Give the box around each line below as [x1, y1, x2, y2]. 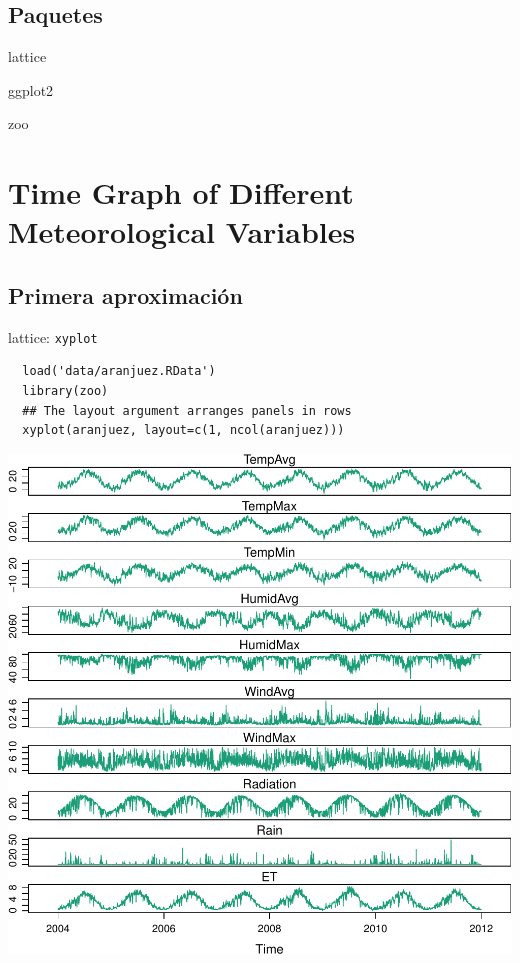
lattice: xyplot [8, 326, 98, 347]
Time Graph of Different [8, 172, 354, 213]
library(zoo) [22, 384, 109, 398]
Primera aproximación [8, 279, 243, 310]
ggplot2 [8, 79, 54, 100]
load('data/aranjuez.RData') [22, 364, 216, 379]
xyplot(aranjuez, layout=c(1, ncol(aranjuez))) [22, 423, 345, 438]
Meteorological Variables [8, 211, 356, 252]
